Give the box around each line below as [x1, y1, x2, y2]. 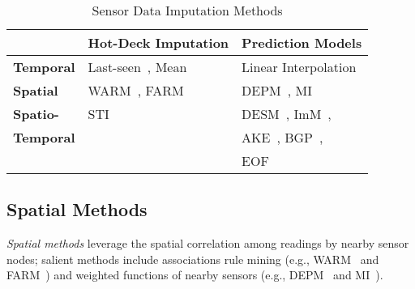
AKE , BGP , [242, 128, 323, 147]
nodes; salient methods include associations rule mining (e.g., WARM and [6, 250, 379, 267]
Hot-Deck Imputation [88, 33, 229, 52]
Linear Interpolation [242, 57, 357, 76]
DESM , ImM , [242, 104, 332, 123]
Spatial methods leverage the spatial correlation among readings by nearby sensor [6, 235, 409, 252]
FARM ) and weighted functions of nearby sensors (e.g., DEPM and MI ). [6, 266, 383, 283]
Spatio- [13, 104, 59, 123]
